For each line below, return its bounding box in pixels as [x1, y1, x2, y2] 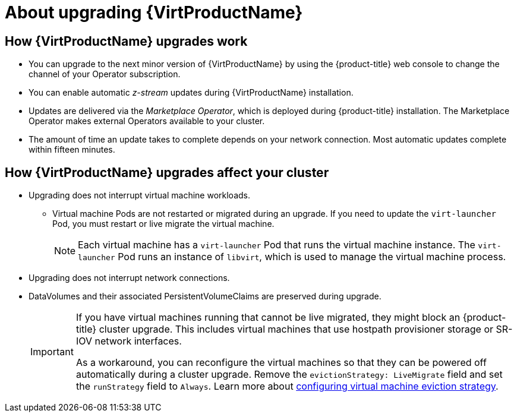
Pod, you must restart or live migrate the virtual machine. [52, 219, 275, 229]
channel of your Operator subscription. [29, 69, 181, 80]
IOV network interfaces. [75, 335, 182, 347]
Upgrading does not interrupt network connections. [29, 273, 230, 283]
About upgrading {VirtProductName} [5, 2, 303, 23]
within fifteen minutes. [29, 144, 115, 155]
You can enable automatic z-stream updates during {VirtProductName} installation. [29, 87, 354, 98]
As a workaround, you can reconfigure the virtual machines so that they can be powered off [75, 356, 487, 369]
